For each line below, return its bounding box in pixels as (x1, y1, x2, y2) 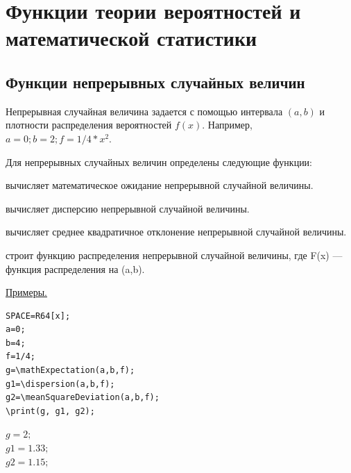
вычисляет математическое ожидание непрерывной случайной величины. (6, 178, 314, 192)
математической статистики (6, 24, 257, 52)
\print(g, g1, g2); (6, 406, 95, 416)
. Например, (202, 117, 252, 132)
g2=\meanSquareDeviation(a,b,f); (6, 392, 160, 403)
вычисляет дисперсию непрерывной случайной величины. (6, 201, 250, 215)
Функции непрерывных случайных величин (6, 71, 305, 92)
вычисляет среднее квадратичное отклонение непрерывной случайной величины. (6, 224, 347, 239)
